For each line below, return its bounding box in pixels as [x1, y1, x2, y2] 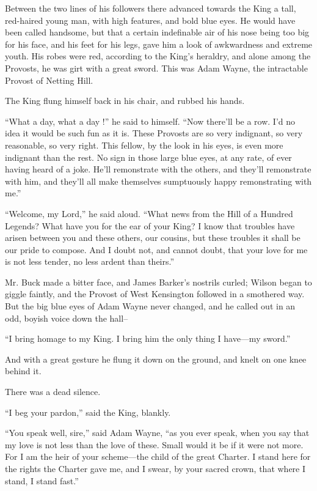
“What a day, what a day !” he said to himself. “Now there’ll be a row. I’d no [5, 114, 296, 127]
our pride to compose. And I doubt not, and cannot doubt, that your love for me [5, 243, 308, 256]
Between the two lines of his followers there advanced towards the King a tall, [5, 2, 296, 14]
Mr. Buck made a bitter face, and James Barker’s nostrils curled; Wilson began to [5, 275, 312, 288]
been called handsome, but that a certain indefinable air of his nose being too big [5, 26, 310, 39]
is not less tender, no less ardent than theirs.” [5, 255, 175, 268]
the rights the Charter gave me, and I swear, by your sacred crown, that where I [5, 462, 306, 474]
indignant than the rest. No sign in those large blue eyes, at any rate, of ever [5, 150, 292, 163]
